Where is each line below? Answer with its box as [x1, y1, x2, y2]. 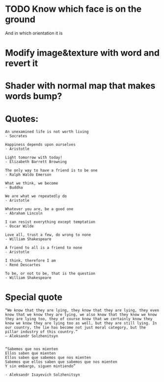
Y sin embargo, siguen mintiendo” [5, 364, 76, 369]
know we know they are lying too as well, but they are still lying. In [5, 321, 157, 326]
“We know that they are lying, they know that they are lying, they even [5, 308, 160, 313]
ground [5, 14, 36, 25]
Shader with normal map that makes [5, 80, 156, 91]
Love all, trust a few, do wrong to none [5, 232, 91, 238]
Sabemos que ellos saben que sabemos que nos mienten [5, 359, 118, 364]
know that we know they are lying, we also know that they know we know [5, 312, 157, 317]
